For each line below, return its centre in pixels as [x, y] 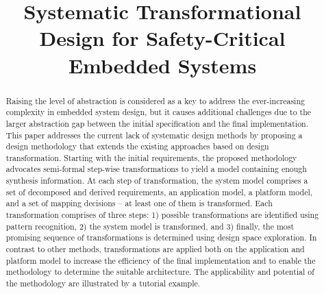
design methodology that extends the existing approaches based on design [137, 146]
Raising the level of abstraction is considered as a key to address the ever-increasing [155, 100]
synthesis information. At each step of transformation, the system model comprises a [157, 181]
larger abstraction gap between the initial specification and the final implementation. [157, 123]
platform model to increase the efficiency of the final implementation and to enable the [161, 260]
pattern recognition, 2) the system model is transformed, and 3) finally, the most [150, 226]
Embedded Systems [162, 65]
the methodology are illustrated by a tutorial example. [103, 283]
